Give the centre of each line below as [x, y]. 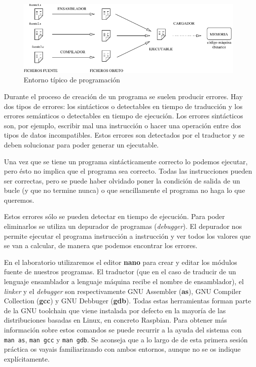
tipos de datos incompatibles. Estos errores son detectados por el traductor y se [124, 135]
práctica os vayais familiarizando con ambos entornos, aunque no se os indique [122, 349]
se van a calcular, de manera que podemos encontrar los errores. [101, 245]
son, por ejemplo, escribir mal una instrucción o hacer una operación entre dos [123, 125]
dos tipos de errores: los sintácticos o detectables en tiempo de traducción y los [123, 106]
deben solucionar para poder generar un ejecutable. [81, 144]
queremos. [19, 200]
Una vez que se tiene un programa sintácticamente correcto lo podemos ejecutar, [126, 161]
